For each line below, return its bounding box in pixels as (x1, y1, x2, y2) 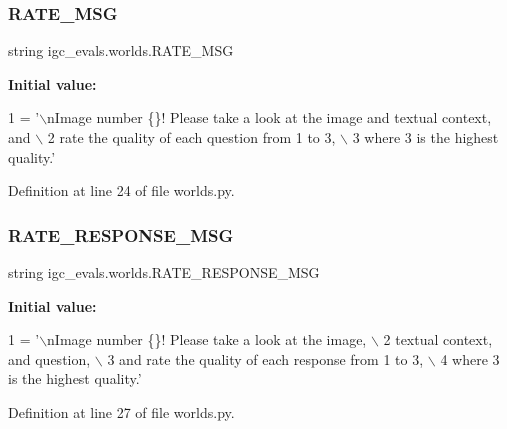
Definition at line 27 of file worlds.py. (8, 401, 235, 422)
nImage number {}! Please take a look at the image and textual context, (47, 107, 492, 128)
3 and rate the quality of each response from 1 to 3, (107, 348, 424, 369)
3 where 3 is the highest (352, 127, 499, 147)
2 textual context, (383, 329, 493, 350)
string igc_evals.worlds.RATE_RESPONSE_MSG (8, 262, 320, 282)
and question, (8, 348, 91, 369)
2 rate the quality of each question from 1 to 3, (47, 127, 336, 147)
